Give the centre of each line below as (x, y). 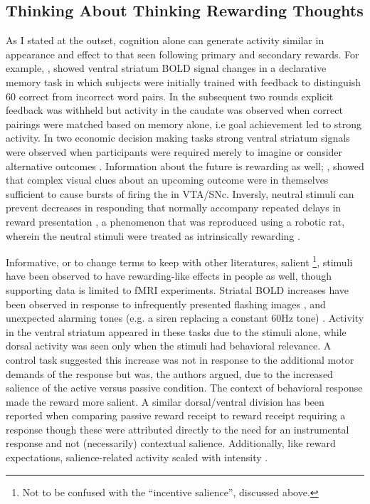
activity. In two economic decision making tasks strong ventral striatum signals (178, 138)
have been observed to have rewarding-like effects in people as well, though (169, 276)
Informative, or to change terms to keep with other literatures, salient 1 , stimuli (179, 261)
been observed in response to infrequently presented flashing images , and (166, 304)
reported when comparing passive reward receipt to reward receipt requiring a (176, 415)
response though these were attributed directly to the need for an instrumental (178, 429)
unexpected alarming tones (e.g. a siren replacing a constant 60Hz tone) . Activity (185, 318)
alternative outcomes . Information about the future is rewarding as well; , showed (185, 166)
